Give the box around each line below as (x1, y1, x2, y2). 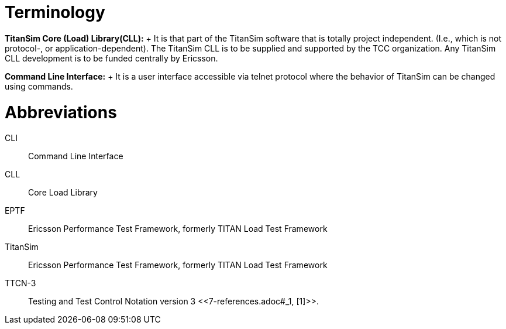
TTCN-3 (5, 278, 36, 289)
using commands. (5, 81, 73, 91)
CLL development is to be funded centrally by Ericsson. (5, 53, 218, 63)
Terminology (5, 2, 105, 22)
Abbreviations (5, 102, 117, 122)
